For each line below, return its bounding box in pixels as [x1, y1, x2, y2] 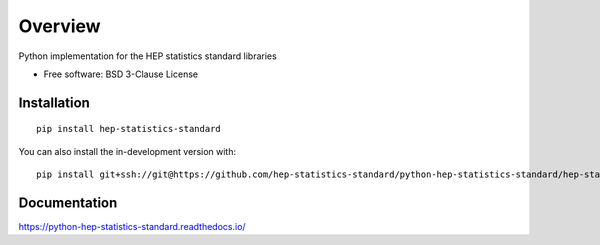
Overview [18, 15, 101, 37]
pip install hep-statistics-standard [36, 123, 222, 135]
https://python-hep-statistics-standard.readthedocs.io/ [18, 221, 246, 233]
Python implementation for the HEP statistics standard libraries [18, 50, 277, 62]
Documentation [18, 194, 118, 211]
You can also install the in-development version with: [18, 145, 237, 157]
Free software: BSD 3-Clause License [43, 68, 199, 80]
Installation [18, 94, 90, 111]
